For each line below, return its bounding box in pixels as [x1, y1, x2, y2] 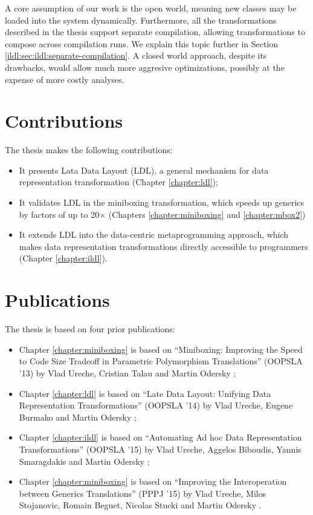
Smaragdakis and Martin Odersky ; [19, 454, 150, 467]
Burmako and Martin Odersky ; [19, 410, 137, 423]
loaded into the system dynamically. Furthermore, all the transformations [5, 13, 277, 26]
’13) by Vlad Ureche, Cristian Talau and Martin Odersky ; [19, 366, 236, 379]
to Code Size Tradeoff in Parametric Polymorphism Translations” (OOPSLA [19, 355, 303, 367]
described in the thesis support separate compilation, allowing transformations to [5, 25, 305, 38]
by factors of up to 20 [19, 208, 100, 220]
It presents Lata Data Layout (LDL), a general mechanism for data [19, 163, 269, 176]
